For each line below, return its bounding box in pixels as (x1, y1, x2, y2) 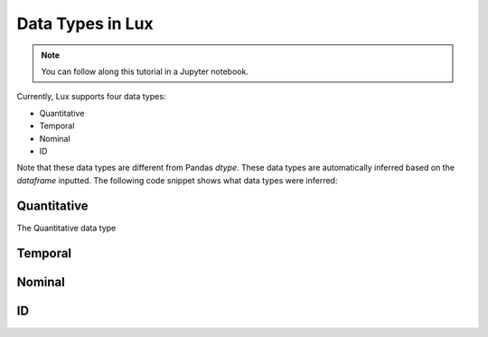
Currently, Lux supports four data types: (16, 91, 166, 102)
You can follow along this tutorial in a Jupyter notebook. (41, 66, 249, 77)
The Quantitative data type (16, 222, 117, 233)
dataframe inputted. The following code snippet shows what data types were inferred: (16, 174, 338, 185)
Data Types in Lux (16, 14, 154, 33)
